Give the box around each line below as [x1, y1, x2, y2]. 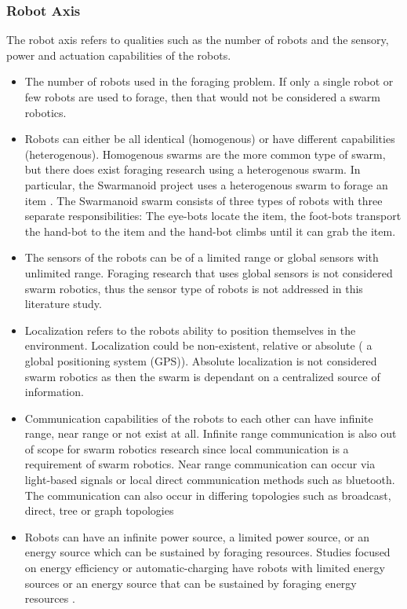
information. [24, 383, 84, 400]
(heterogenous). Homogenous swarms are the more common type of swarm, [24, 145, 386, 162]
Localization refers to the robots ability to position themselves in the [24, 321, 356, 338]
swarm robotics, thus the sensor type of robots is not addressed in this [24, 280, 363, 296]
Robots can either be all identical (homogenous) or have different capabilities [24, 130, 395, 147]
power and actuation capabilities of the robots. [6, 46, 231, 63]
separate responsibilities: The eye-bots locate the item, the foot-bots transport [24, 207, 402, 224]
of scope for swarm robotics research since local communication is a [24, 440, 349, 457]
